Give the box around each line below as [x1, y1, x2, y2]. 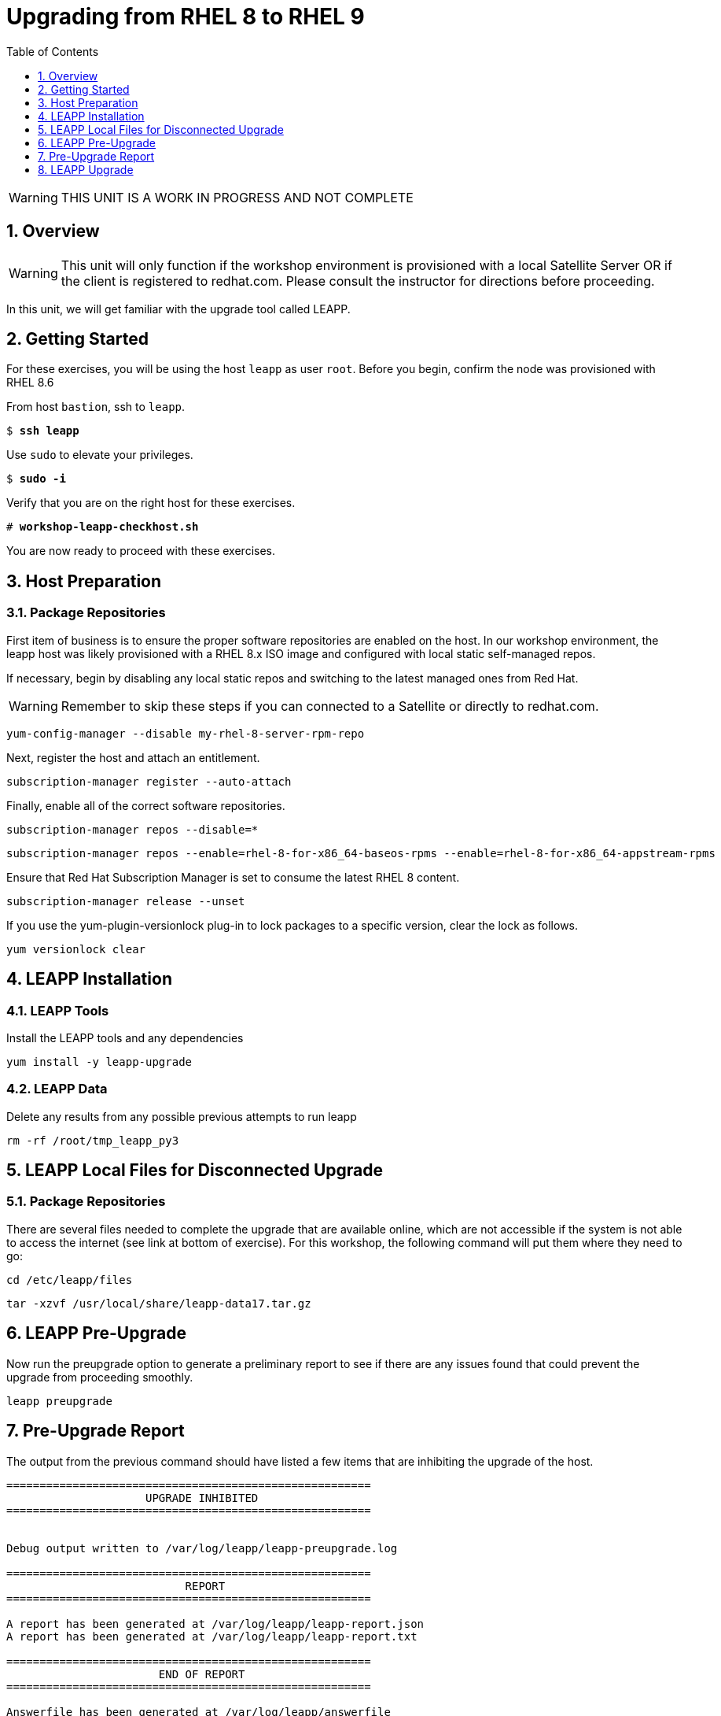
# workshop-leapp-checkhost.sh [6, 520, 199, 534]
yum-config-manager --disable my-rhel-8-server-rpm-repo [6, 727, 365, 740]
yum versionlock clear [6, 942, 146, 956]
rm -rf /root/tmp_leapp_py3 [6, 1134, 179, 1147]
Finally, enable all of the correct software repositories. [6, 798, 285, 812]
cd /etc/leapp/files [6, 1273, 133, 1286]
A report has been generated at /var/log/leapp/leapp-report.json [6, 1617, 425, 1630]
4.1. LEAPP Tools [6, 1002, 109, 1019]
